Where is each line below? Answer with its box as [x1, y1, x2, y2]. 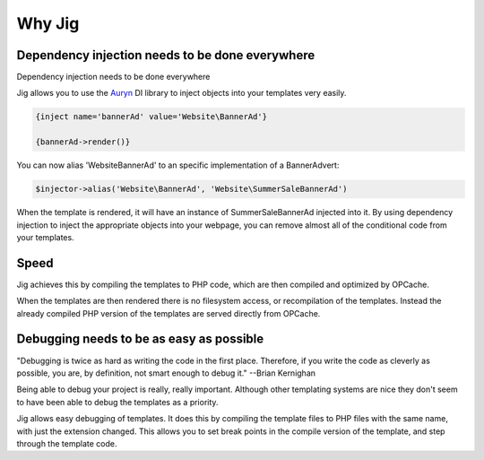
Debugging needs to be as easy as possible [16, 332, 264, 347]
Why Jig [16, 13, 80, 33]
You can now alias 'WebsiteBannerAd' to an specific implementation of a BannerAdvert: [16, 160, 340, 170]
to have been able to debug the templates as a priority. [16, 396, 219, 407]
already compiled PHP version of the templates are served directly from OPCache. [16, 308, 321, 318]
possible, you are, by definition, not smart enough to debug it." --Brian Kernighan [16, 368, 316, 378]
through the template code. [16, 438, 117, 448]
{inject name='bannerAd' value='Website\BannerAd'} [35, 112, 268, 122]
